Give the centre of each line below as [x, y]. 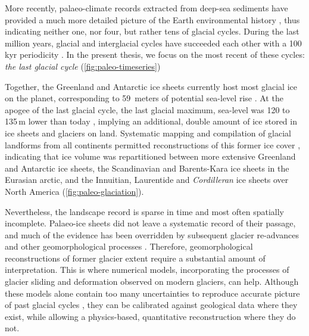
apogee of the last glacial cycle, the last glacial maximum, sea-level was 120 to [147, 109]
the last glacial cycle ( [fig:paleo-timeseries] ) [83, 66]
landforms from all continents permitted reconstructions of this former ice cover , [153, 144]
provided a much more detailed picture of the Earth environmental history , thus [152, 19]
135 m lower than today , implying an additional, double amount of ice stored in [151, 121]
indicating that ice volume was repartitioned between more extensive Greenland [150, 156]
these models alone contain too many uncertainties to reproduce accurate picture [152, 293]
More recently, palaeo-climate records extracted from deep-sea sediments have [146, 8]
